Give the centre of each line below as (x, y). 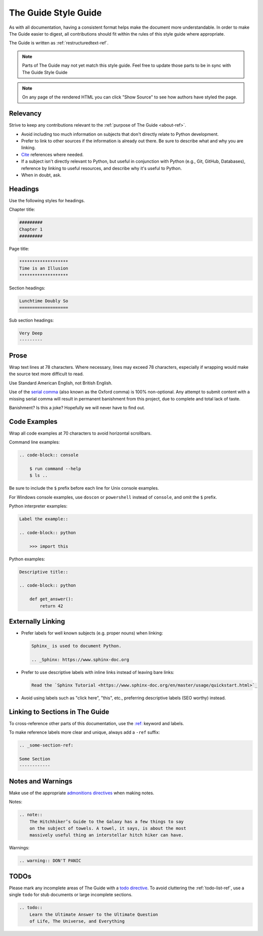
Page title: (19, 248)
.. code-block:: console (49, 455)
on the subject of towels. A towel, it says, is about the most (108, 828)
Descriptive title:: (44, 572)
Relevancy (25, 114)
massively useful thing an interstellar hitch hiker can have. (107, 835)
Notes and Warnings (41, 781)
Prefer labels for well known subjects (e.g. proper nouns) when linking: (92, 633)
